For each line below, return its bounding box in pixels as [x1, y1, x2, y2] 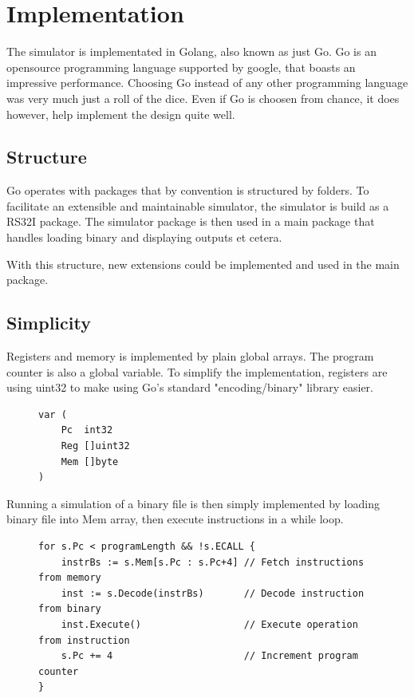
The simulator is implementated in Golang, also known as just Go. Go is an [6, 43, 377, 60]
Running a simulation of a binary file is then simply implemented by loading [6, 495, 380, 511]
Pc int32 [61, 424, 113, 436]
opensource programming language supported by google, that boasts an [6, 58, 356, 75]
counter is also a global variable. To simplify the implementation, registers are [6, 363, 388, 380]
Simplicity [6, 310, 91, 335]
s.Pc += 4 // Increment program [61, 650, 358, 662]
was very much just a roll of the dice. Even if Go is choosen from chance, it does [6, 89, 400, 106]
